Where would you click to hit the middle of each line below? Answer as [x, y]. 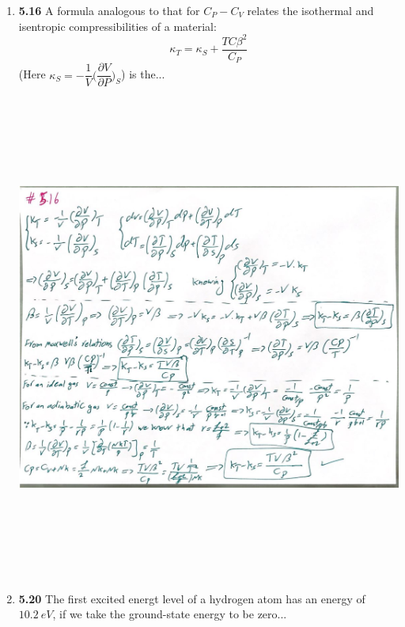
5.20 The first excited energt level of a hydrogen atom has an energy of [192, 598]
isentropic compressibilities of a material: [117, 26]
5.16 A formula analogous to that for [109, 10]
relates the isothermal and [310, 10]
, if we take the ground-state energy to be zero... [170, 614]
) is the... [143, 74]
